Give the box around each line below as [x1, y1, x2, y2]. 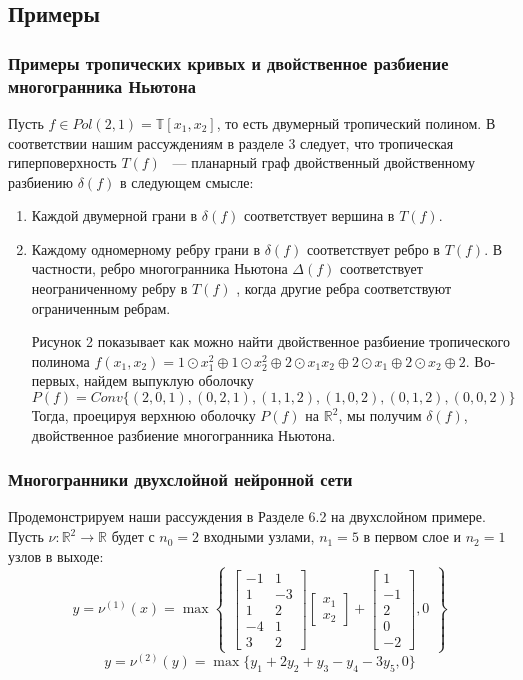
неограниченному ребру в [31, 278, 188, 299]
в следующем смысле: [119, 171, 254, 192]
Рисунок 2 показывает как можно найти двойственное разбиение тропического [31, 331, 510, 352]
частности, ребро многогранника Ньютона [31, 258, 288, 279]
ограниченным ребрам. [31, 297, 171, 318]
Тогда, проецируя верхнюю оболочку [31, 405, 256, 426]
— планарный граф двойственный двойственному [172, 152, 475, 173]
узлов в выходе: [8, 545, 104, 566]
